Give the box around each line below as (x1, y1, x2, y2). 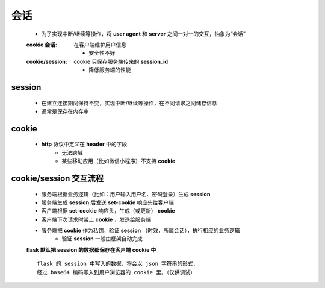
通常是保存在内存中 (41, 107, 89, 114)
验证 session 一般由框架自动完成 (61, 235, 143, 242)
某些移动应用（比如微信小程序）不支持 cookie (61, 157, 176, 165)
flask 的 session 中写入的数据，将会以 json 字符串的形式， (37, 260, 199, 268)
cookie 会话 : (26, 41, 57, 48)
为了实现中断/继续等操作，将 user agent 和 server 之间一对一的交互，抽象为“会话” (41, 30, 246, 37)
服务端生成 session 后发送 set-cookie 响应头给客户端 (41, 199, 175, 206)
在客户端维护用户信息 (73, 41, 126, 48)
